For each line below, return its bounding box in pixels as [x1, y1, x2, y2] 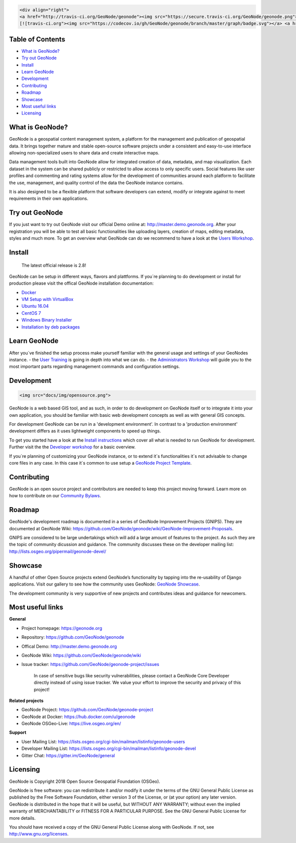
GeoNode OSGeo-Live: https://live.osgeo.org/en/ [21, 721, 121, 727]
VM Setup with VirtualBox [21, 296, 74, 302]
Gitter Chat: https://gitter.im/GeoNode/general [21, 752, 115, 758]
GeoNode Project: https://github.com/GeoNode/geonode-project [21, 707, 153, 713]
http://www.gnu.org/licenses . [9, 831, 69, 837]
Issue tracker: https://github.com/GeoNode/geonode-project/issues [21, 661, 160, 667]
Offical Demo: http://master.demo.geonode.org [21, 643, 117, 649]
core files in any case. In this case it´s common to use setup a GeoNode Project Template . [9, 460, 192, 466]
